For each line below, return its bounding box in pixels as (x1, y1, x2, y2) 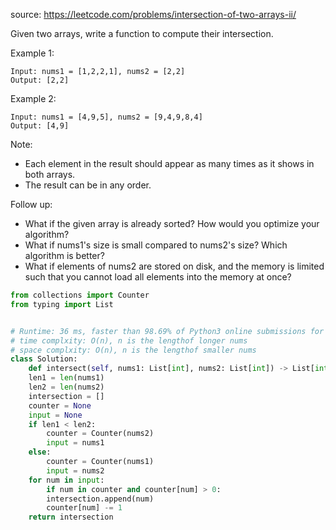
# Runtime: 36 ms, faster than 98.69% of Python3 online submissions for (10, 326, 325, 336)
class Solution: (10, 354, 78, 364)
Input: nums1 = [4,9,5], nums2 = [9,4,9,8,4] (10, 112, 203, 122)
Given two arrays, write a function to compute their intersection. (10, 28, 274, 39)
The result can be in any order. (24, 179, 152, 191)
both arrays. (24, 169, 76, 180)
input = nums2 (46, 465, 105, 476)
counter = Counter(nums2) (46, 429, 155, 439)
